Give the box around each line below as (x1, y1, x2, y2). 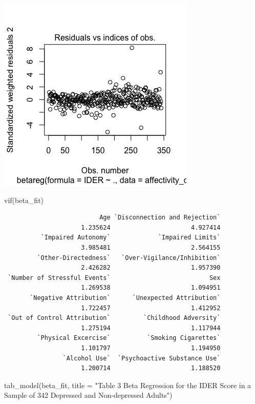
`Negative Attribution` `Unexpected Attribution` (30, 294, 221, 301)
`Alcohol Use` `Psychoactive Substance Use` (62, 354, 221, 362)
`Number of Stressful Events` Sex (8, 274, 221, 281)
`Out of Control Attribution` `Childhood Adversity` (8, 314, 221, 322)
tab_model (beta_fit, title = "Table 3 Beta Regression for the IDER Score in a (4, 379, 251, 390)
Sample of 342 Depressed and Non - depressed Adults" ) (4, 390, 173, 400)
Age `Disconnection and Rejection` (99, 214, 221, 221)
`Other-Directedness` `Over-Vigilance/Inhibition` (37, 254, 221, 261)
